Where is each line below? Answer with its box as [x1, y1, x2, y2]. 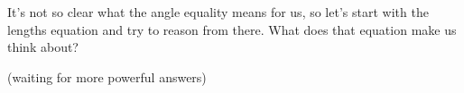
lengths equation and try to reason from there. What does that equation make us [7, 20, 457, 38]
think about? [7, 38, 79, 56]
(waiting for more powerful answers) [7, 67, 207, 86]
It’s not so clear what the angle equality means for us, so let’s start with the [7, 3, 429, 21]
